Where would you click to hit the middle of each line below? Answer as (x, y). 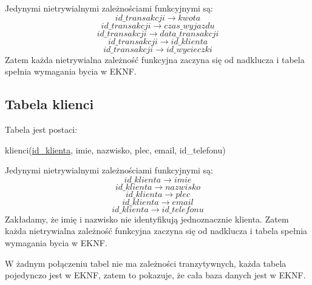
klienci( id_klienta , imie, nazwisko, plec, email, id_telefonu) (115, 149)
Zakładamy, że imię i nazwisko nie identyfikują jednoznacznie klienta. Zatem (147, 219)
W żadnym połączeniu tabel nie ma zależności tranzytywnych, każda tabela (146, 263)
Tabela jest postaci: (41, 129)
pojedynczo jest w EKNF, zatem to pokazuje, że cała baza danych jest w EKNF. (155, 275)
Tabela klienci (49, 104)
